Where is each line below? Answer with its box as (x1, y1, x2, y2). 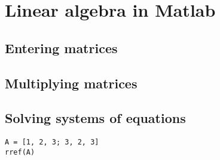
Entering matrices (5, 38, 118, 57)
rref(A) (5, 147, 35, 156)
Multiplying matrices (5, 73, 137, 92)
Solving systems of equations (5, 109, 186, 127)
